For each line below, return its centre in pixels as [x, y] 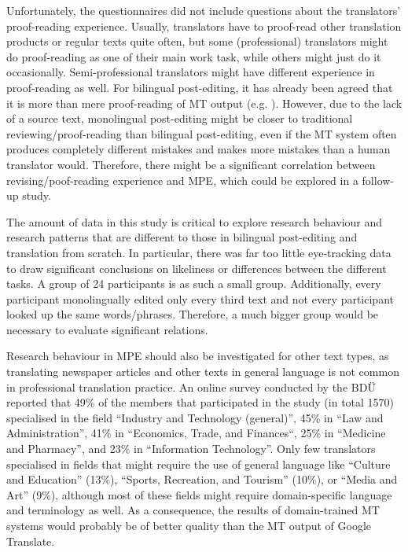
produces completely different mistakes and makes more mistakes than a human [198, 149]
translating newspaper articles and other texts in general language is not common [203, 372]
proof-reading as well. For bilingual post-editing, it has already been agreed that [200, 87]
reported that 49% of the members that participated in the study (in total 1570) [200, 402]
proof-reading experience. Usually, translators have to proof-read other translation [204, 26]
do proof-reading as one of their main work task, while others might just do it [194, 56]
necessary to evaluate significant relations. [107, 329]
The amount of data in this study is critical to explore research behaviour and [195, 221]
